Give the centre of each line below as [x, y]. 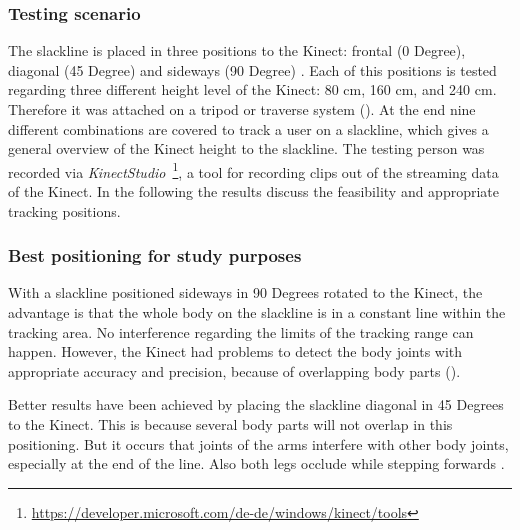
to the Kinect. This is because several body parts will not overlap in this [230, 424]
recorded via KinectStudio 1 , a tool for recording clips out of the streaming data [253, 170]
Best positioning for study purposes [155, 255]
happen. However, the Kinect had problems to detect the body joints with [235, 351]
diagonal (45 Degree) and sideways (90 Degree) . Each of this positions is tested [252, 69]
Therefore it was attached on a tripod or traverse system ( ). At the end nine [242, 109]
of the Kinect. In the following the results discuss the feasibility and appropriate [253, 191]
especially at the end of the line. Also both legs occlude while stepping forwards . [256, 463]
